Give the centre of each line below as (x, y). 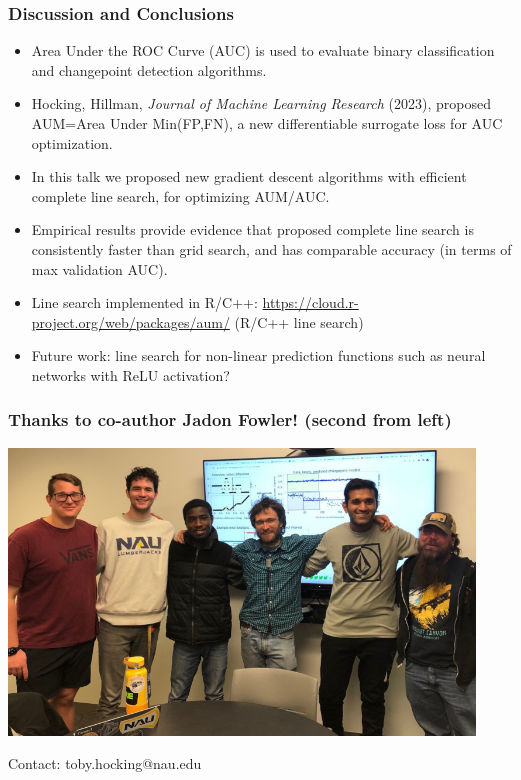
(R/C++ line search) (299, 321)
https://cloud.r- (310, 302)
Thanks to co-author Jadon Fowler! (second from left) (230, 419)
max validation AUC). (99, 268)
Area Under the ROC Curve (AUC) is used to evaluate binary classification (263, 50)
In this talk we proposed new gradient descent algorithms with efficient (249, 176)
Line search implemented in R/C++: (144, 302)
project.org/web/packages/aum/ (130, 321)
